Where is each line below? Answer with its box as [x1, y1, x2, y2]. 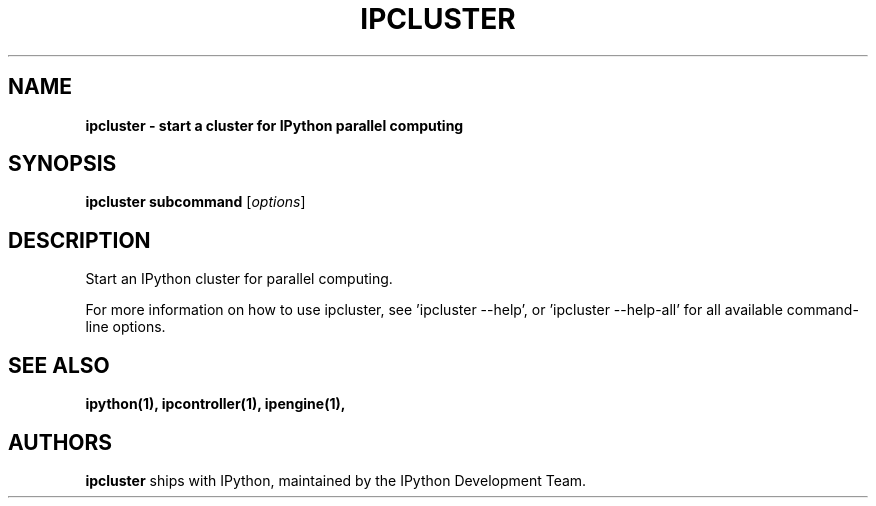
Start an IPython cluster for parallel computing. [85, 270, 393, 288]
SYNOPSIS [8, 151, 117, 177]
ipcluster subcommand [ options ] [85, 193, 306, 211]
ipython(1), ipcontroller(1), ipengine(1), [85, 395, 346, 413]
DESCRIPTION [8, 227, 151, 253]
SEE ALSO [8, 352, 110, 378]
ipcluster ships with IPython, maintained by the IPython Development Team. [85, 471, 587, 489]
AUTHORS [8, 429, 113, 455]
